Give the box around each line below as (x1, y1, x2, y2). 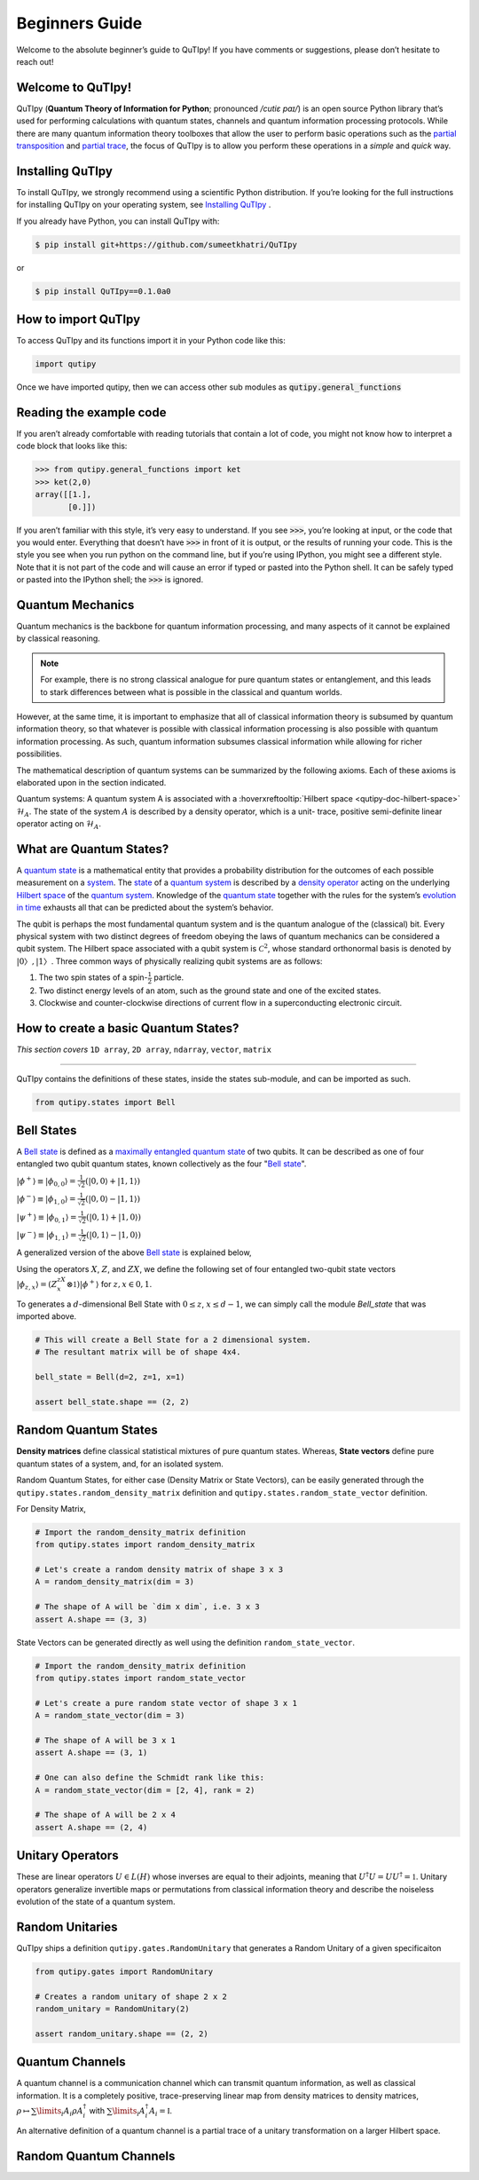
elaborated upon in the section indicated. (16, 777, 167, 787)
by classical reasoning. (16, 633, 101, 644)
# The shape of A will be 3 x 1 (35, 1735, 177, 1745)
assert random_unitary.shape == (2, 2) (35, 2028, 208, 2039)
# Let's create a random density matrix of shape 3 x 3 (35, 1565, 284, 1575)
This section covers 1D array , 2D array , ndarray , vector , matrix (16, 1044, 272, 1055)
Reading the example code (16, 405, 167, 420)
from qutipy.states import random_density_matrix (35, 1540, 255, 1550)
